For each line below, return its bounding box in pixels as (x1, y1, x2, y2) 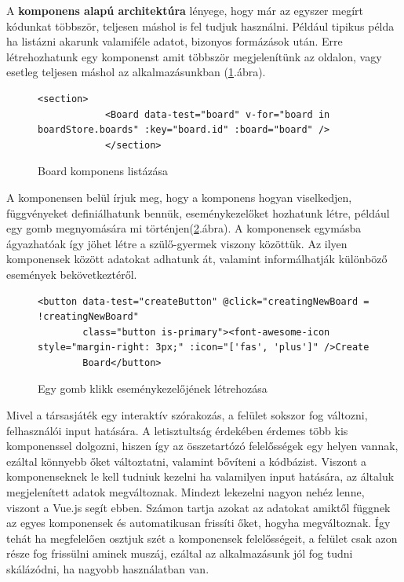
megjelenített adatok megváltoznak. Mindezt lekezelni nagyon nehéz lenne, (6, 484, 365, 500)
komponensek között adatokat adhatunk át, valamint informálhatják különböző (6, 251, 388, 267)
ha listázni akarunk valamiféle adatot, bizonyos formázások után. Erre (6, 33, 343, 49)
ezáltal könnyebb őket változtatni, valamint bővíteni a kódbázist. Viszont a (6, 452, 367, 469)
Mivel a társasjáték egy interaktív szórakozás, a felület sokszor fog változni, (6, 407, 368, 423)
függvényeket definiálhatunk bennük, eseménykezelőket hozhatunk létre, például (6, 204, 390, 221)
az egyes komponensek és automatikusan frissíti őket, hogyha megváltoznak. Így (6, 514, 391, 531)
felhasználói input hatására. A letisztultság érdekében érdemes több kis (6, 422, 348, 438)
